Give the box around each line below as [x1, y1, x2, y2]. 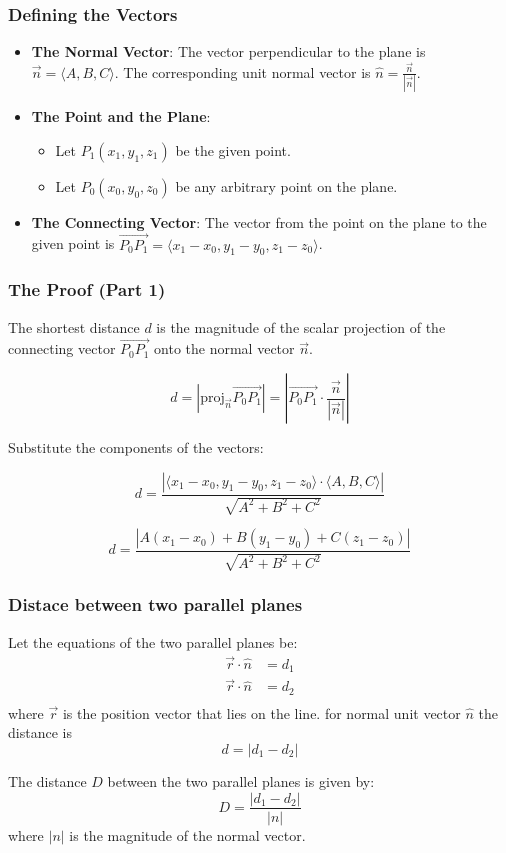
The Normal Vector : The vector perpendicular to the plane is [31, 41, 426, 62]
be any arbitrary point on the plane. [175, 175, 398, 196]
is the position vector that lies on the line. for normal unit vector [62, 702, 461, 723]
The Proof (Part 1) [8, 277, 166, 302]
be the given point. [175, 139, 291, 160]
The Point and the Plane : [31, 106, 211, 127]
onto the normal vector [154, 338, 295, 359]
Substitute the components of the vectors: [8, 437, 264, 458]
